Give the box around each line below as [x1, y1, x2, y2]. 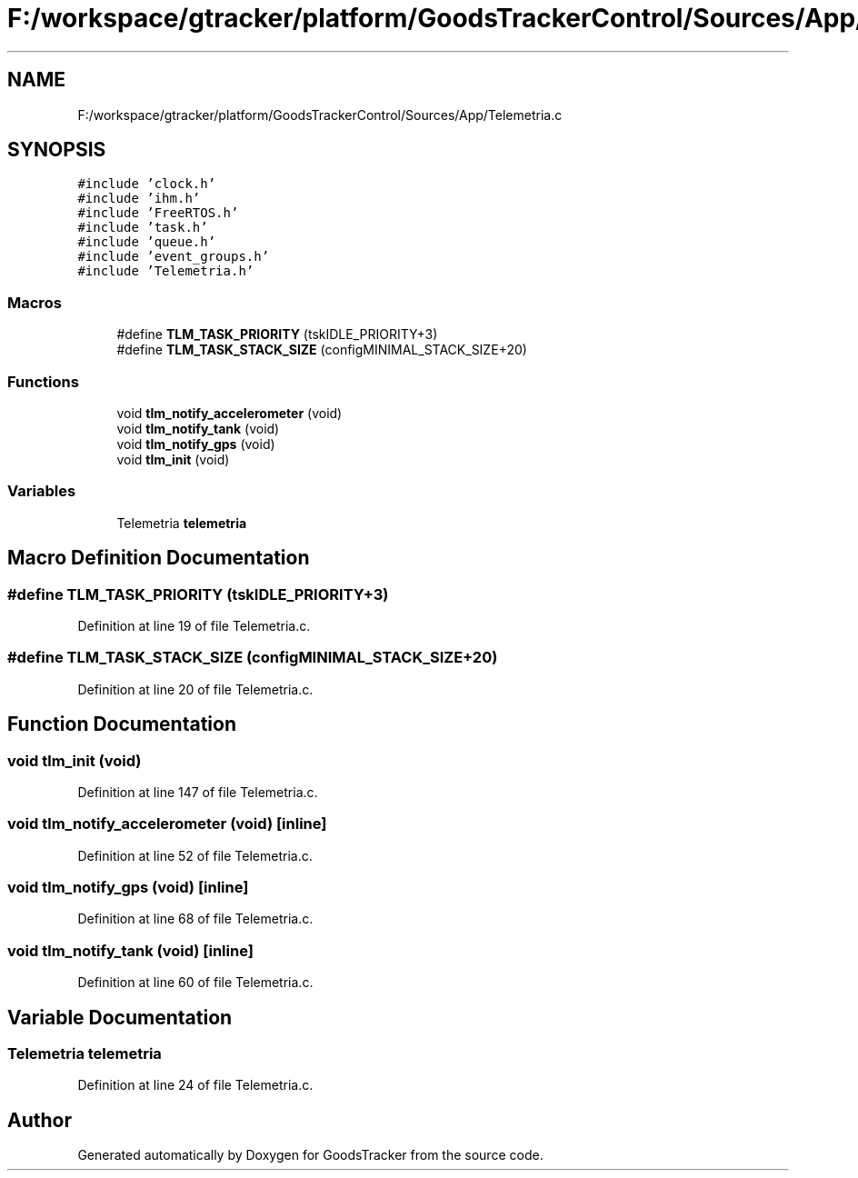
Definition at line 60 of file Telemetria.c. [77, 974, 314, 991]
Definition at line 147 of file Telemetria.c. [77, 784, 318, 800]
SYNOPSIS [7, 138, 106, 162]
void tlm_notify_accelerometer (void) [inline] [7, 814, 327, 834]
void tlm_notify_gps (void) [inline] [7, 878, 249, 896]
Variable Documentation [7, 1005, 233, 1029]
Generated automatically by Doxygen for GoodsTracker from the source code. [77, 1147, 544, 1163]
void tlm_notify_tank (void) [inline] [7, 941, 254, 960]
